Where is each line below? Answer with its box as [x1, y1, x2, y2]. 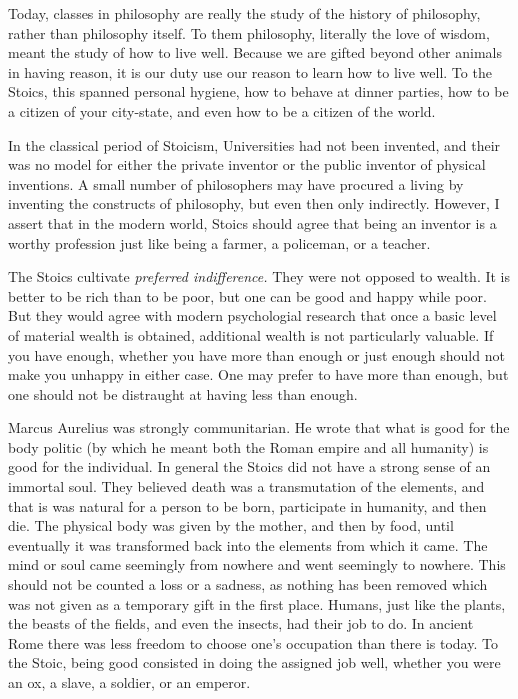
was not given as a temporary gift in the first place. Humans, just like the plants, [8, 593, 506, 614]
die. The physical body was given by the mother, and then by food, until [8, 515, 454, 536]
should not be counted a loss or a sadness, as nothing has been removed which [8, 574, 488, 595]
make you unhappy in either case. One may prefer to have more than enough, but [8, 364, 509, 385]
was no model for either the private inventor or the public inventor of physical [8, 154, 486, 175]
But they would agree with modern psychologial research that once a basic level [8, 305, 497, 326]
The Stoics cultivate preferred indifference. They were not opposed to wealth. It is [8, 266, 511, 287]
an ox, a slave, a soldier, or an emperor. [8, 672, 251, 692]
